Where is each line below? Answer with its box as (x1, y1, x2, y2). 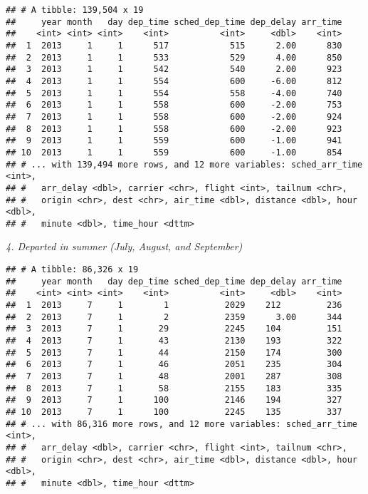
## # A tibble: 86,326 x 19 (6, 264, 139, 275)
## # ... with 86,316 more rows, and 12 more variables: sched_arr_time (6, 418, 357, 429)
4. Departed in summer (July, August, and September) (6, 239, 243, 254)
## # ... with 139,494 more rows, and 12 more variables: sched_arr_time (6, 159, 363, 170)
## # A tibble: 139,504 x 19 (6, 5, 144, 15)
